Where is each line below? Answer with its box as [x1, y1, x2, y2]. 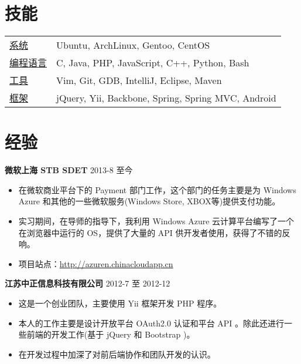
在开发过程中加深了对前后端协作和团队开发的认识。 [18, 348, 216, 360]
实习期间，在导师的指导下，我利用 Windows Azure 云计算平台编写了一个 [18, 215, 295, 227]
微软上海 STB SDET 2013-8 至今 [5, 164, 133, 176]
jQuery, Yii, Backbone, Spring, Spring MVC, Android [56, 90, 276, 105]
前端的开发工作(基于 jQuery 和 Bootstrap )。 [26, 328, 195, 341]
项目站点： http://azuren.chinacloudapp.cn [18, 257, 173, 269]
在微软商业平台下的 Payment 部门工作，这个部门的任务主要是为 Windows [18, 183, 296, 196]
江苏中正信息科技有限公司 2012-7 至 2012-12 [5, 277, 170, 289]
